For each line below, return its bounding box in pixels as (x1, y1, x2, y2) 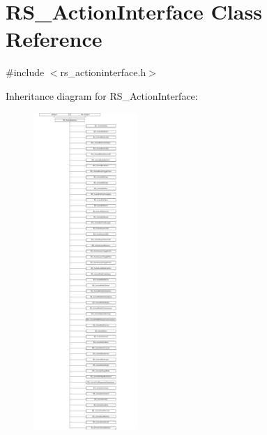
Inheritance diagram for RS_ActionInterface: (6, 88, 198, 103)
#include (6, 65, 45, 80)
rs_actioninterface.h (60, 65, 146, 80)
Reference (6, 24, 102, 53)
